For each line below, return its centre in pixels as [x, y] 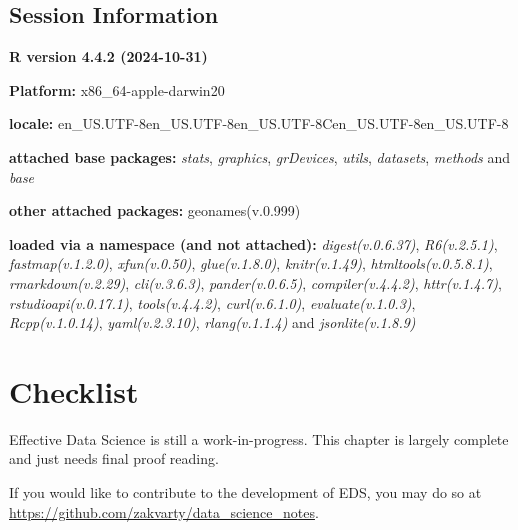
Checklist [74, 390]
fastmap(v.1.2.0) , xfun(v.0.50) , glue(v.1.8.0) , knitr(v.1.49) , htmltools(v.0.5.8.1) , [251, 263]
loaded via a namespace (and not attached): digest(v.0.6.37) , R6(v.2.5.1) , [253, 243]
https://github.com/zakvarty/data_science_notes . [164, 511]
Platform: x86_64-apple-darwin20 [117, 89]
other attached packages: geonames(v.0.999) [155, 210]
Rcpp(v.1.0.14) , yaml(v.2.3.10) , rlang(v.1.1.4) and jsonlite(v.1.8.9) [212, 322]
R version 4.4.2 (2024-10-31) [108, 56]
